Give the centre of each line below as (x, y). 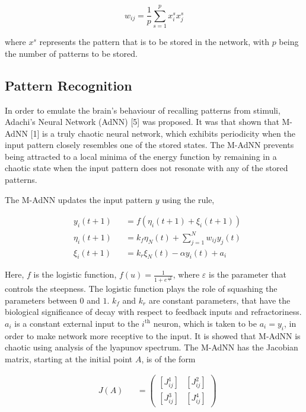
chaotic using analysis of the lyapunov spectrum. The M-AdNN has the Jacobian (152, 347)
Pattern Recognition (68, 85)
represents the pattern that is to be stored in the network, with (154, 42)
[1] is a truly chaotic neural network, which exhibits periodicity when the (163, 133)
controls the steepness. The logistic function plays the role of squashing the (141, 288)
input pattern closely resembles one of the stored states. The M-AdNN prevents (149, 145)
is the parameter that (248, 274)
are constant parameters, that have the (219, 300)
